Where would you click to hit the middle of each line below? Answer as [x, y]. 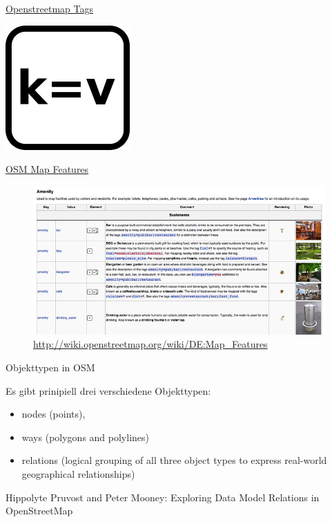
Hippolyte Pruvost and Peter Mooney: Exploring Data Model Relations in [163, 497]
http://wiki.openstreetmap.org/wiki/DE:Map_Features [150, 344]
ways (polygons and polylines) [85, 437]
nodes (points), [53, 414]
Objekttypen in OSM [50, 367]
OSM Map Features [47, 169]
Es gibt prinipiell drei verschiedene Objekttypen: [108, 390]
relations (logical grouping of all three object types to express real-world [174, 460]
